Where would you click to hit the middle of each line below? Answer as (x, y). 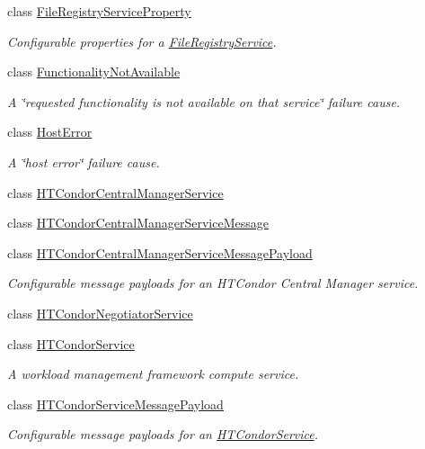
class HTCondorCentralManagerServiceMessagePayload (160, 252)
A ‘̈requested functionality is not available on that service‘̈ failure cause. (204, 101)
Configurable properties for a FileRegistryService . (142, 41)
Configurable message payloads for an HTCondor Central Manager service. (213, 283)
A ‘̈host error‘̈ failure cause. (84, 162)
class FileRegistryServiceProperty (99, 11)
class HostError (50, 132)
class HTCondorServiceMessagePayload (115, 404)
